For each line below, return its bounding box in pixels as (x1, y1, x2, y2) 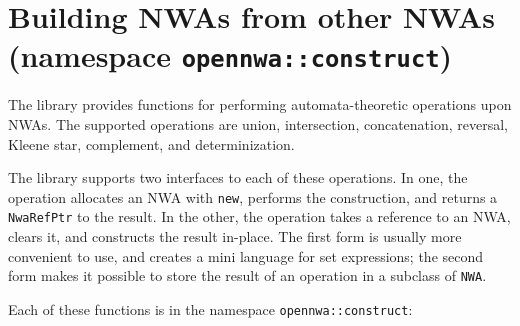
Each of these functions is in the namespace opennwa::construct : (8, 298, 413, 319)
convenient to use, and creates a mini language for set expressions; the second (8, 245, 484, 266)
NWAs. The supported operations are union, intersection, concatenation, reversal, (8, 114, 508, 135)
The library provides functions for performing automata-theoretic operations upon (8, 94, 512, 115)
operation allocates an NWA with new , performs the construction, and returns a (8, 186, 498, 207)
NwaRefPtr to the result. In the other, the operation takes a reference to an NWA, (8, 206, 511, 227)
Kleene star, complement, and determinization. (8, 133, 295, 154)
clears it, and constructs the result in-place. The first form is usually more (8, 226, 462, 247)
